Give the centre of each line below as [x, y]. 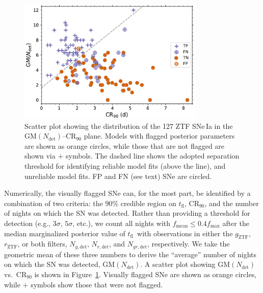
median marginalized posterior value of [65, 233]
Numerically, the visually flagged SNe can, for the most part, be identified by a [127, 193]
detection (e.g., [27, 223]
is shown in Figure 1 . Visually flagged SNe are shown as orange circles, [146, 274]
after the [236, 223]
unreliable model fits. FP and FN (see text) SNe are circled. [118, 176]
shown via [40, 156]
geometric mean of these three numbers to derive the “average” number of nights [130, 254]
